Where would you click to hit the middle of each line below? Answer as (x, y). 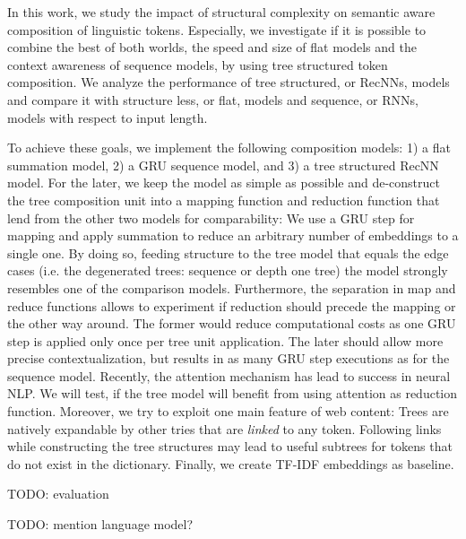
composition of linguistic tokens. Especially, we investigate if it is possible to (217, 29)
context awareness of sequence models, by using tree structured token (198, 64)
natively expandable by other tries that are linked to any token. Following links (224, 428)
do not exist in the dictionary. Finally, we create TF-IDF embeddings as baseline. (231, 463)
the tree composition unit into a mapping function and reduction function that (224, 200)
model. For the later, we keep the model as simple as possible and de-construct (224, 183)
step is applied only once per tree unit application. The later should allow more (225, 340)
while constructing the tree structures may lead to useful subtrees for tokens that (230, 446)
